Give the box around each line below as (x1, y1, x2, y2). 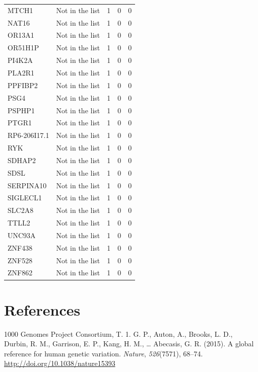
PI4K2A (8, 55, 33, 65)
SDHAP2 (8, 155, 36, 165)
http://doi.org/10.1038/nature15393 (4, 358, 115, 368)
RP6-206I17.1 (8, 130, 49, 140)
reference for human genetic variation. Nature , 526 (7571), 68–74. (4, 348, 203, 358)
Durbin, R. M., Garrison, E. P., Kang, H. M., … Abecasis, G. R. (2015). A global (4, 338, 254, 349)
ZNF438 (8, 242, 33, 253)
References (4, 299, 81, 320)
